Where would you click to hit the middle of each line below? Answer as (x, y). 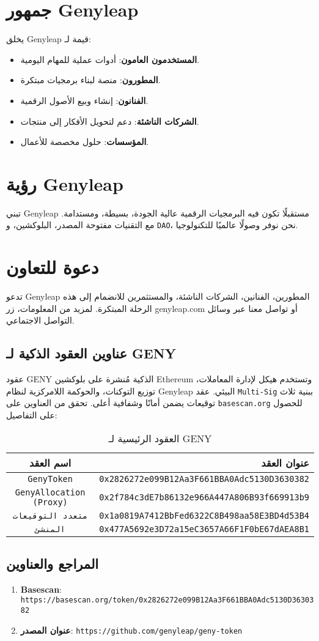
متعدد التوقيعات (50, 515)
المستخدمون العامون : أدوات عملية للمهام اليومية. (110, 59)
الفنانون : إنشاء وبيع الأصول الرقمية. (84, 100)
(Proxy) (50, 502)
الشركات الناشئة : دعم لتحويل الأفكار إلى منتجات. (110, 121)
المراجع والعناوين (53, 564)
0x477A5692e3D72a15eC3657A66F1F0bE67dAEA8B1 (204, 529)
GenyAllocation (50, 492)
